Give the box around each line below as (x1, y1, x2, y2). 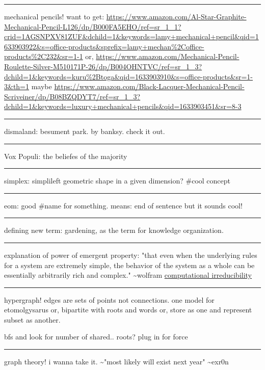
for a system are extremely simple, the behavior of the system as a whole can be (4, 259, 255, 270)
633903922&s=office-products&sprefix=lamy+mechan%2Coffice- (4, 41, 204, 51)
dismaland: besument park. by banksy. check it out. (4, 125, 165, 136)
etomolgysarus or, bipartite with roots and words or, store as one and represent (4, 304, 252, 315)
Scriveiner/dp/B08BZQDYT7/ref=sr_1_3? (4, 91, 141, 101)
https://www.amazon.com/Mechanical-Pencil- (96, 51, 240, 62)
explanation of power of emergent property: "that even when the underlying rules (4, 249, 257, 260)
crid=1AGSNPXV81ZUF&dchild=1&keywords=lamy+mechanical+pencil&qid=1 (4, 31, 259, 42)
